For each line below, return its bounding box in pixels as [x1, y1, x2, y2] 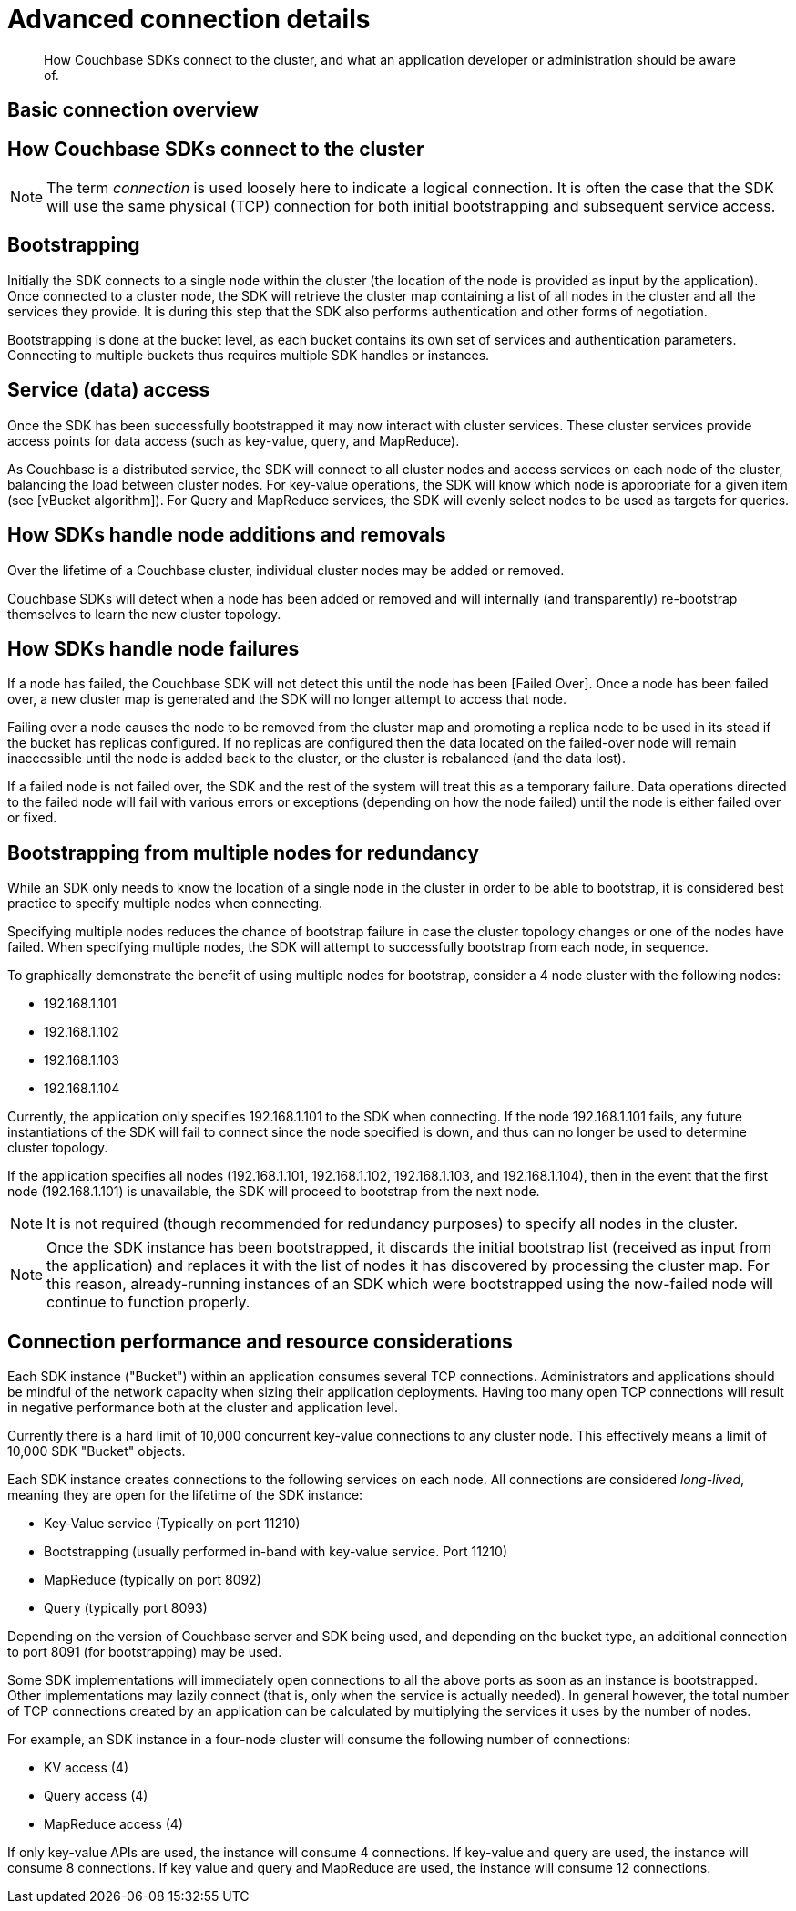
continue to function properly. [46, 1293, 250, 1312]
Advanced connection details [7, 4, 371, 35]
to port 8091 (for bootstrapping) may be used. [7, 1644, 282, 1660]
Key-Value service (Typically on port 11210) [44, 1515, 301, 1532]
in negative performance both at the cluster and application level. [7, 1400, 398, 1416]
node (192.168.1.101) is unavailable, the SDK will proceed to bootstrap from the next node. [7, 1183, 540, 1200]
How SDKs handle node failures [7, 636, 300, 660]
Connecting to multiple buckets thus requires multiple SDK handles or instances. [7, 346, 490, 363]
